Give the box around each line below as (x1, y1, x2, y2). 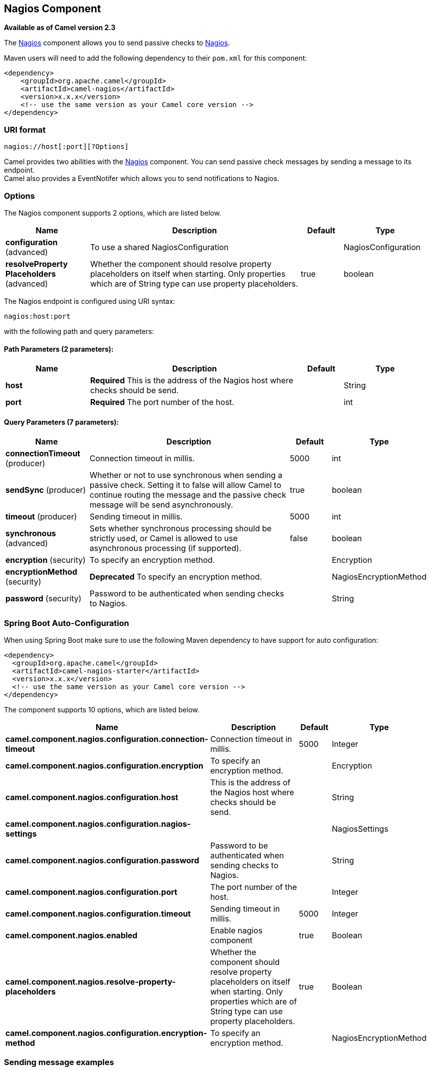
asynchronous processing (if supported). (89, 543, 242, 554)
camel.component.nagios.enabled (5, 930, 138, 941)
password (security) (5, 593, 81, 604)
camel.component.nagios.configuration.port (5, 887, 178, 897)
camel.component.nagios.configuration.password (5, 855, 199, 866)
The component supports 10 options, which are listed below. (4, 705, 200, 714)
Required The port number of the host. (90, 397, 234, 407)
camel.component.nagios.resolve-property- (5, 977, 176, 987)
